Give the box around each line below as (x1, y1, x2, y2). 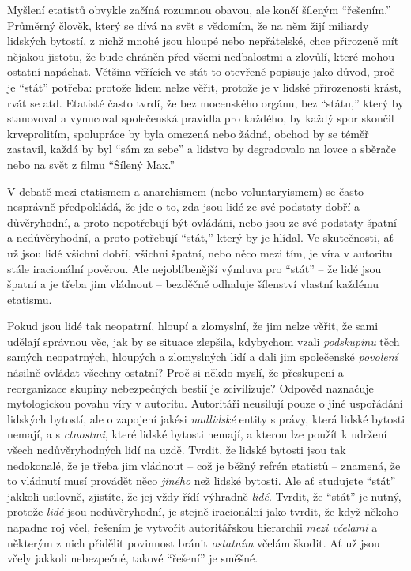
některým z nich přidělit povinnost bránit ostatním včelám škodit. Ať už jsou (7, 534, 380, 550)
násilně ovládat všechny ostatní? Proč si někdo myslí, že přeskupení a (7, 364, 344, 381)
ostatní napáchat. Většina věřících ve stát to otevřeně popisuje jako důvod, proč (7, 63, 395, 80)
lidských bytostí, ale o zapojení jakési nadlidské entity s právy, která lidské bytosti (7, 410, 405, 426)
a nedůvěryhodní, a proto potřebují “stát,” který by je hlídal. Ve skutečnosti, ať (7, 229, 394, 246)
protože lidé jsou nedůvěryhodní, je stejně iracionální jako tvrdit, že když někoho (7, 503, 399, 520)
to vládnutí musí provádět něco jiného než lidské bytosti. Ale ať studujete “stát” (7, 472, 396, 489)
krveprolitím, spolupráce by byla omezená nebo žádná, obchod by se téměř (7, 125, 369, 141)
